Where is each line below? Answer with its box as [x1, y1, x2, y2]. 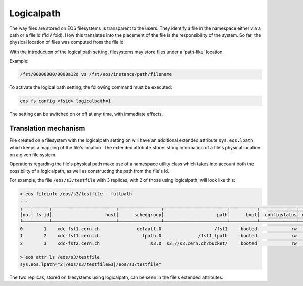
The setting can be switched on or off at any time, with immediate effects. [9, 111, 163, 117]
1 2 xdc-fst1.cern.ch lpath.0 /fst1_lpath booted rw [20, 233, 297, 239]
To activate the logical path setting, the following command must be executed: [9, 84, 172, 90]
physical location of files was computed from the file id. [9, 39, 125, 45]
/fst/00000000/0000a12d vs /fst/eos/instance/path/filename [20, 71, 172, 77]
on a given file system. [9, 152, 57, 158]
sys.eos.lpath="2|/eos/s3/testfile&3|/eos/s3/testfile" [20, 261, 162, 267]
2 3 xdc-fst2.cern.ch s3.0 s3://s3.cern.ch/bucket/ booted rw [20, 240, 297, 246]
